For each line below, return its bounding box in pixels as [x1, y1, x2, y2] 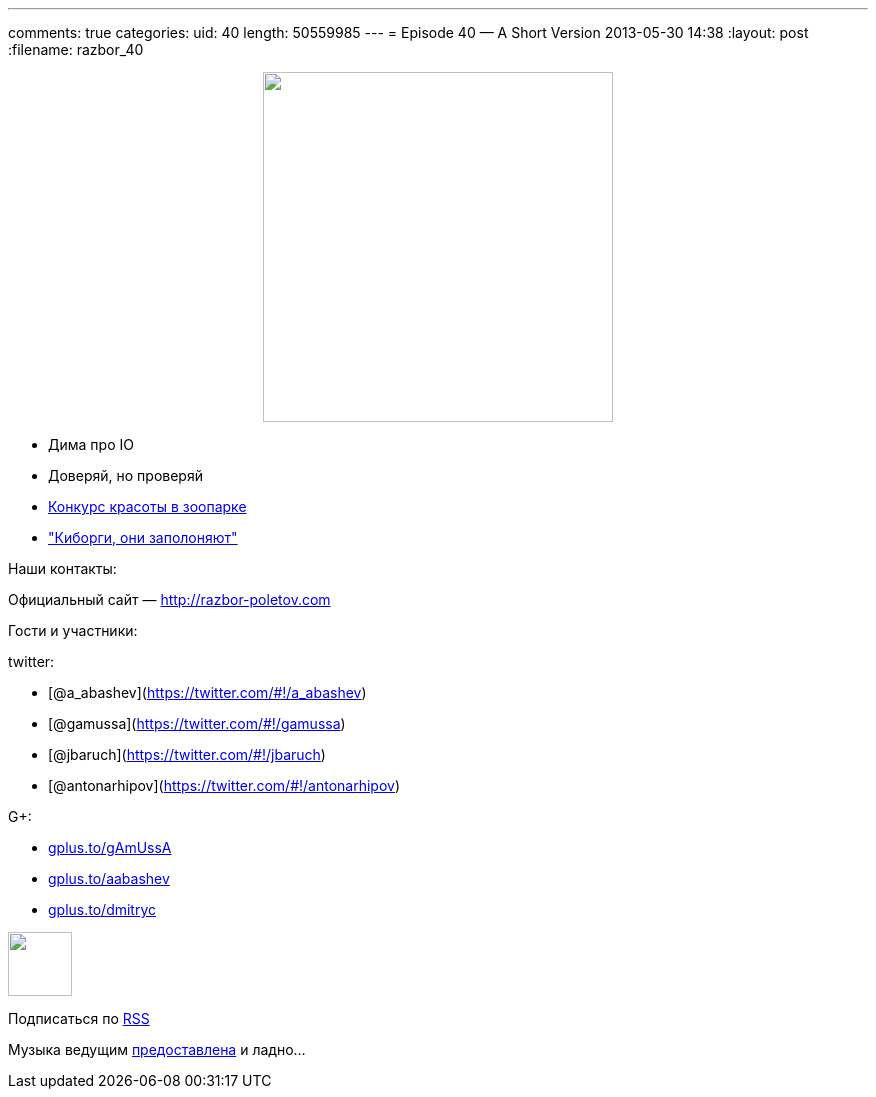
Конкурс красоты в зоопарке [48, 498, 247, 515]
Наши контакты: [8, 560, 117, 577]
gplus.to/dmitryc [48, 901, 157, 918]
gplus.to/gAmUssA [48, 839, 172, 856]
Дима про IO [48, 436, 134, 453]
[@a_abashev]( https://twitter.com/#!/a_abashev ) [48, 684, 367, 701]
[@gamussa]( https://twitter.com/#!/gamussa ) [48, 715, 346, 732]
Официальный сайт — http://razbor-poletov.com [8, 591, 331, 608]
